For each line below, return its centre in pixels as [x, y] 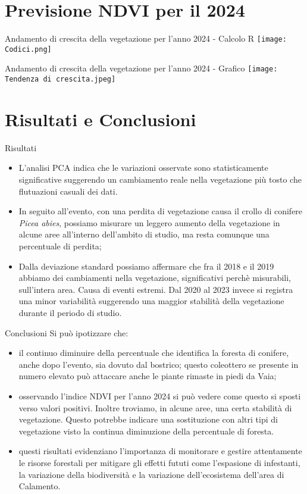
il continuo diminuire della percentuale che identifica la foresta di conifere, [154, 353]
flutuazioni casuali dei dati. [68, 191]
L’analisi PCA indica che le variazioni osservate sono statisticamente [143, 168]
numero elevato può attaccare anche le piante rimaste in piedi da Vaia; [148, 376]
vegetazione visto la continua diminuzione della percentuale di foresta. [146, 431]
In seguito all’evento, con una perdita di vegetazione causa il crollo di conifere [161, 211]
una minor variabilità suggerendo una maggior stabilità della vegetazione [151, 301]
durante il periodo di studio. [70, 312]
